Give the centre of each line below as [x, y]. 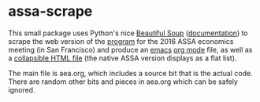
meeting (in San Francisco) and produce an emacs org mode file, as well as [130, 49]
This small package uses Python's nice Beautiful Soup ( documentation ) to [128, 33]
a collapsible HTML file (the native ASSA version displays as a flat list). [123, 58]
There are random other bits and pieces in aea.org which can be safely [123, 82]
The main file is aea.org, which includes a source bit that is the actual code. [131, 73]
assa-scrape [50, 11]
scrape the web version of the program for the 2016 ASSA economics [121, 41]
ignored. [22, 89]
